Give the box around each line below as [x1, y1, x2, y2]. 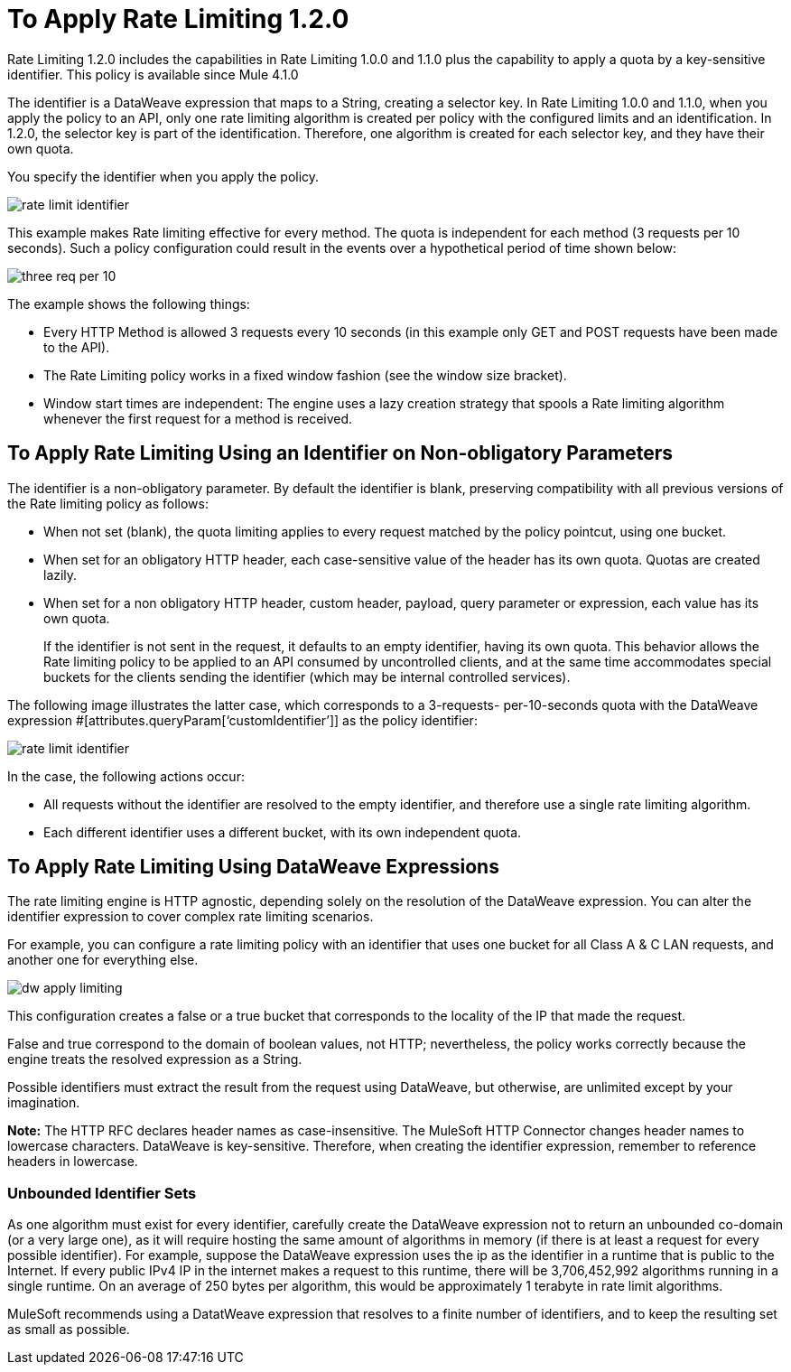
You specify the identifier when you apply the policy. [7, 168, 320, 184]
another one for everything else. [7, 952, 199, 968]
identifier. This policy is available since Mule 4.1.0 [7, 66, 299, 82]
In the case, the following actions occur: [7, 768, 245, 784]
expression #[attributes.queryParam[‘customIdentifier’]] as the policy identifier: [7, 712, 478, 728]
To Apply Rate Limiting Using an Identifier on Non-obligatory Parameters [7, 442, 674, 465]
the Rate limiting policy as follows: [7, 495, 209, 511]
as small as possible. [7, 1321, 130, 1338]
